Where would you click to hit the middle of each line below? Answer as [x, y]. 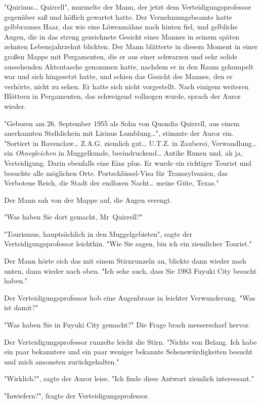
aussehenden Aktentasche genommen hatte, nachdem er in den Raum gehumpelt [129, 66]
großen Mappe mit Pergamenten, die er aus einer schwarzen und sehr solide [121, 56]
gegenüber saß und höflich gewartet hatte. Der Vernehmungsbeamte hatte [118, 16]
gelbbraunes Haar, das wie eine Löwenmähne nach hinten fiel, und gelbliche [121, 27]
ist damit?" [21, 307]
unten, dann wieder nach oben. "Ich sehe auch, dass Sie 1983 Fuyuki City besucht [130, 270]
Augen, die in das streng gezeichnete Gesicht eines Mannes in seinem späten [122, 36]
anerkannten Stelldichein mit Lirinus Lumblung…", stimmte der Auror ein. [119, 133]
